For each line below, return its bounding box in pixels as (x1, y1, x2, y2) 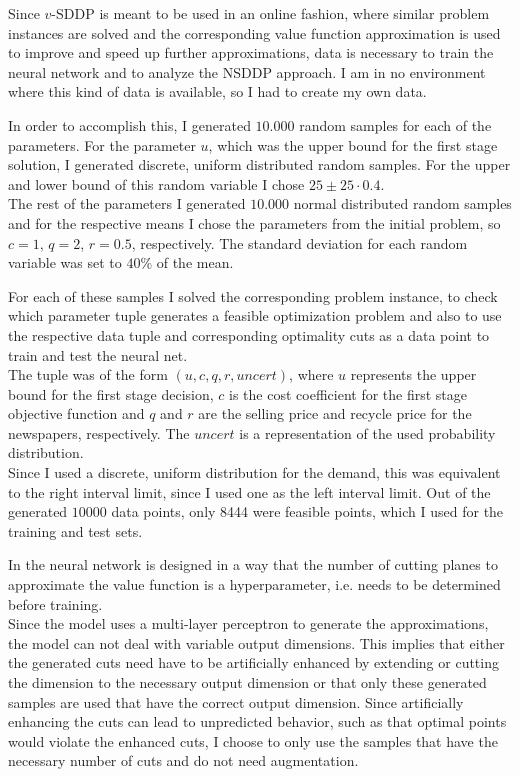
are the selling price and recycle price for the (198, 403, 472, 424)
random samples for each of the (299, 114, 492, 135)
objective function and (8, 403, 145, 424)
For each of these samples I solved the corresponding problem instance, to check (8, 285, 498, 306)
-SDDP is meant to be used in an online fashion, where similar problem (51, 3, 490, 23)
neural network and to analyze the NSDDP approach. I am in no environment (8, 61, 486, 82)
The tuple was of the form (8, 364, 168, 385)
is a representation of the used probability (239, 422, 496, 443)
